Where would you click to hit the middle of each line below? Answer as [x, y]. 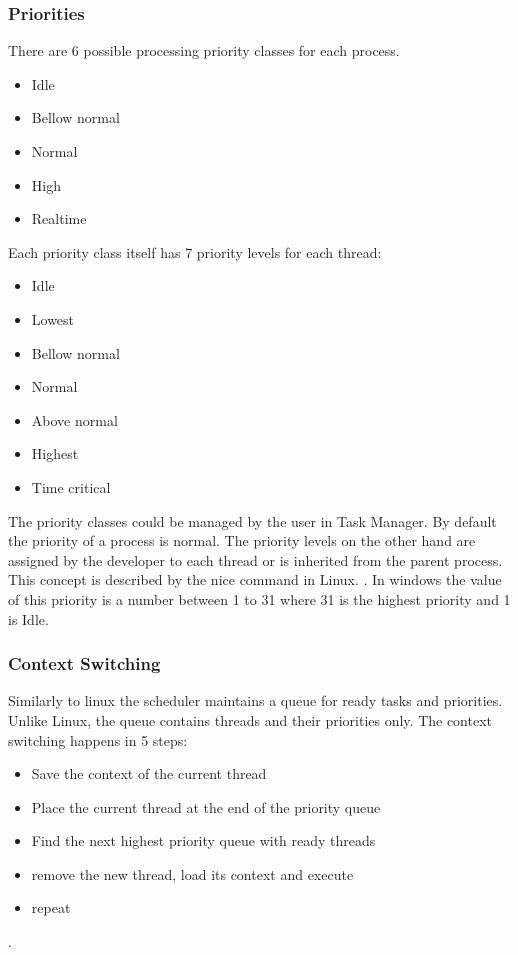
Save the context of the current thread [149, 773]
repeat [51, 907]
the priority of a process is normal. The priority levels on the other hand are [242, 540]
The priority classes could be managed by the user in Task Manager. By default [252, 520]
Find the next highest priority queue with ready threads [203, 840]
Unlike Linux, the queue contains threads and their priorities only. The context [250, 719]
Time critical [71, 486]
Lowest [53, 318]
